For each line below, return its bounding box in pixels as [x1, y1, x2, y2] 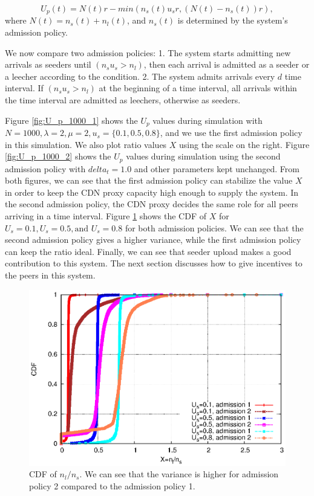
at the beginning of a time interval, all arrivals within [99, 82, 297, 94]
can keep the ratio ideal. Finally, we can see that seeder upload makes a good [5, 245, 292, 257]
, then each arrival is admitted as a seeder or [143, 58, 310, 71]
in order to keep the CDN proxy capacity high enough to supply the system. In [5, 185, 299, 198]
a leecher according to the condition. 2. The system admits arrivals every [5, 69, 275, 82]
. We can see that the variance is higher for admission [79, 468, 279, 480]
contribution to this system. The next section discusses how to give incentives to [5, 257, 303, 269]
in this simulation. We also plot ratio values [5, 138, 167, 150]
